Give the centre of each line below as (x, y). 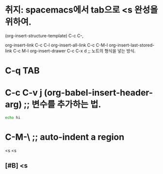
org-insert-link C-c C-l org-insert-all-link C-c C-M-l (57, 45)
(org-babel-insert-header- (98, 93)
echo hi (13, 118)
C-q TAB (22, 71)
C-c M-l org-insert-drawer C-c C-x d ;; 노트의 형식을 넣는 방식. (74, 51)
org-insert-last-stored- (132, 45)
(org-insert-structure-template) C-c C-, (44, 36)
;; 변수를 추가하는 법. (62, 105)
